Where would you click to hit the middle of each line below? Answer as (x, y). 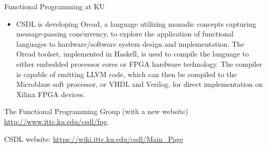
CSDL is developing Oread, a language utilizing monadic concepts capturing (136, 23)
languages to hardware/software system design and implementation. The (130, 43)
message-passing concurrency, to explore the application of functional (125, 34)
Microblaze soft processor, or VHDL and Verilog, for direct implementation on (139, 84)
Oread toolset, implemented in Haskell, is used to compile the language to (132, 54)
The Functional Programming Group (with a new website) (96, 111)
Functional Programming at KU (55, 6)
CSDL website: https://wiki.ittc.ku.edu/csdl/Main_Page (94, 138)
